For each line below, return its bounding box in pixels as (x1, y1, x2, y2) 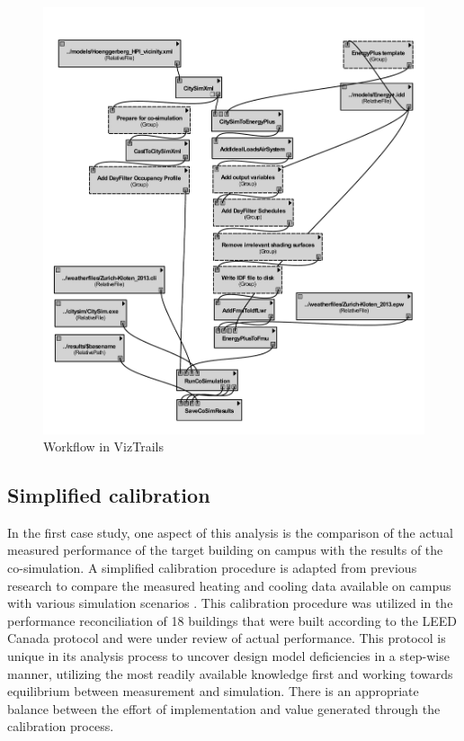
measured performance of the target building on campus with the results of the (7, 540, 443, 559)
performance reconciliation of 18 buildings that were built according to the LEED (7, 611, 458, 629)
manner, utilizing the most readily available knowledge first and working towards (7, 664, 453, 683)
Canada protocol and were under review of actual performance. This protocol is (7, 629, 446, 647)
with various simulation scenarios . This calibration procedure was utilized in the (7, 594, 453, 612)
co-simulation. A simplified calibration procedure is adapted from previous (7, 558, 417, 577)
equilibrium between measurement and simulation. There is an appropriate (7, 682, 419, 701)
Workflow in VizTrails (43, 437, 164, 456)
